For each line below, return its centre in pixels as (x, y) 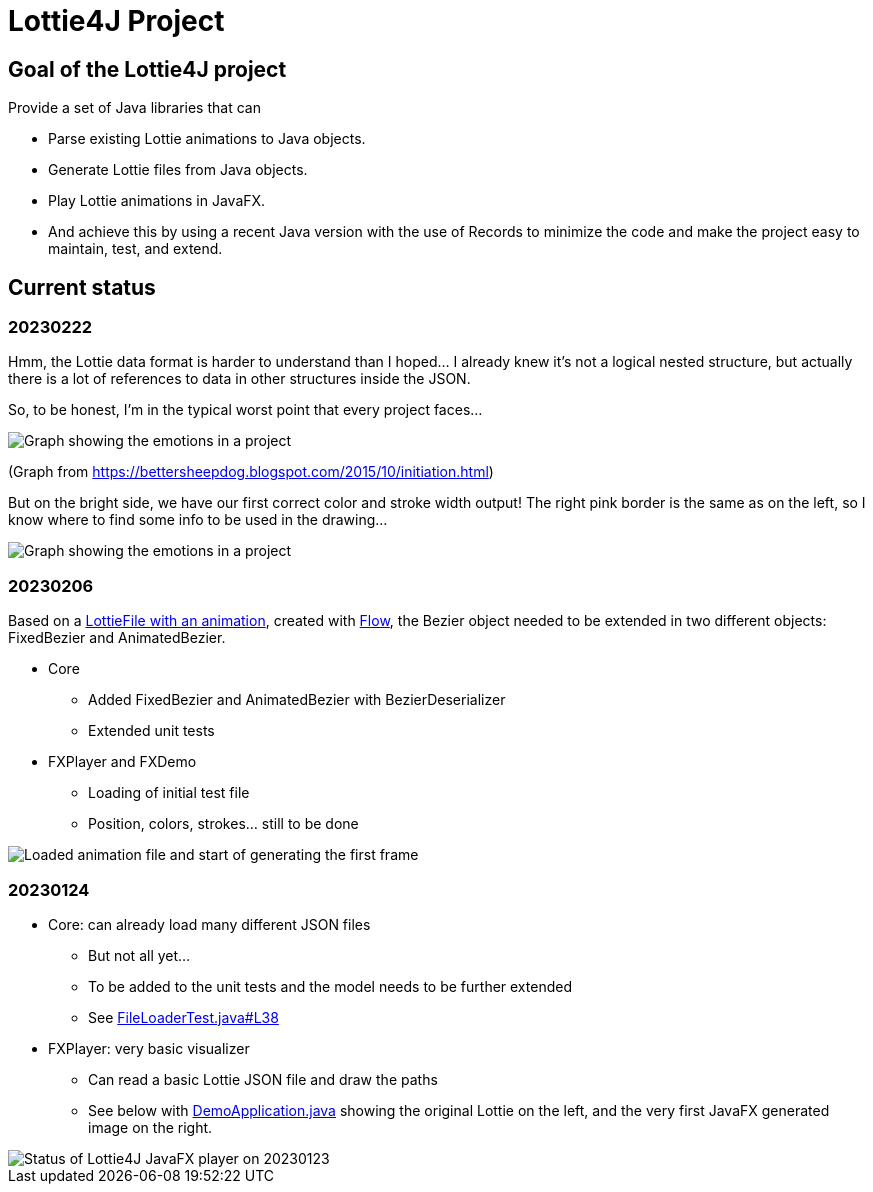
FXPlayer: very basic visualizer (149, 1048)
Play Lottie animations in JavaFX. (157, 201)
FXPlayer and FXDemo (122, 762)
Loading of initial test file (169, 793)
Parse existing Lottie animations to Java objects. (207, 139)
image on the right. (150, 1127)
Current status (82, 287)
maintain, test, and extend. (135, 249)
